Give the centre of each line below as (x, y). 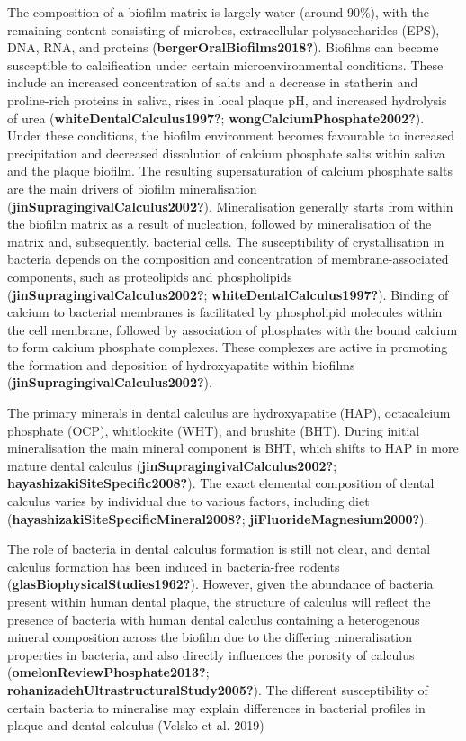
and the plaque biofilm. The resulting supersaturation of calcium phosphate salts (230, 171)
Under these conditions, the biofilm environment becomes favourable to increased (231, 136)
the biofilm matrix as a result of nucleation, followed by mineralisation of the (220, 224)
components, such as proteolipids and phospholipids (150, 276)
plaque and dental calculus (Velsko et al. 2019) (136, 725)
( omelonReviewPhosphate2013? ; (108, 672)
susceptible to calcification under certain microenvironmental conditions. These (225, 64)
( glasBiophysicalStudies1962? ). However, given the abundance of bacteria (220, 584)
